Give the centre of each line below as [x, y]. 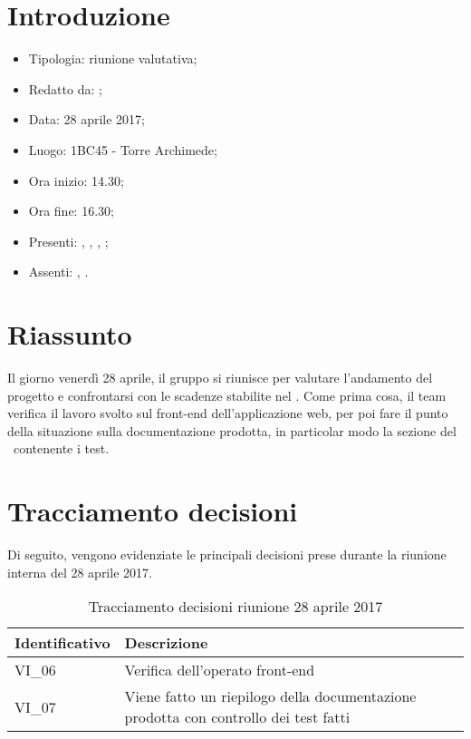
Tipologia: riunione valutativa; [113, 58]
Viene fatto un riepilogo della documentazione [270, 696]
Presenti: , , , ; [68, 241]
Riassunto [70, 334]
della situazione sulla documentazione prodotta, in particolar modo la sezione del [232, 430]
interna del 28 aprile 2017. [80, 572]
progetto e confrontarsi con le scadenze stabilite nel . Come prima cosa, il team [227, 395]
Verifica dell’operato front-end [220, 670]
